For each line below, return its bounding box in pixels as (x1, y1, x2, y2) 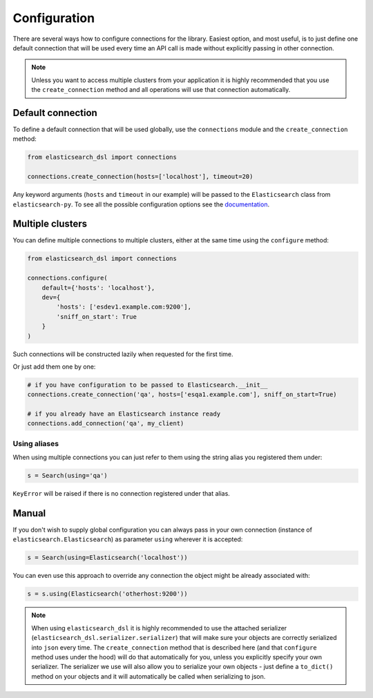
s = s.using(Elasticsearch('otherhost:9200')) (27, 590, 188, 598)
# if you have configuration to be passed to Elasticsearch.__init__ (27, 380, 268, 389)
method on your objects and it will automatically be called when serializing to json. (31, 672, 266, 680)
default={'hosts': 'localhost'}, (41, 284, 155, 291)
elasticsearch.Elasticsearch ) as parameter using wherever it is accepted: (12, 535, 243, 543)
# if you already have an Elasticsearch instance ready (27, 410, 221, 418)
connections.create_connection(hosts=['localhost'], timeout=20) (27, 173, 254, 181)
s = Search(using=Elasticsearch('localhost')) (27, 554, 188, 562)
